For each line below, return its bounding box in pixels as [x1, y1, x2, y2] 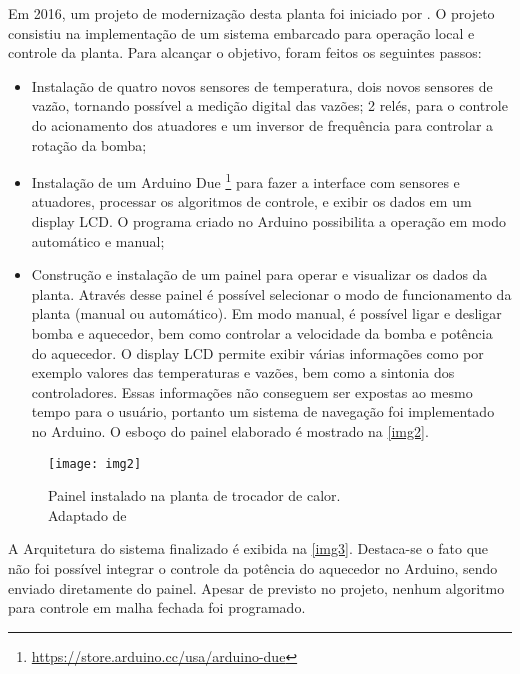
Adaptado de [48, 504, 127, 525]
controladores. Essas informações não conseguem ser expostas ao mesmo [31, 381, 473, 402]
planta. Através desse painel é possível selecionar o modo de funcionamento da [31, 283, 512, 304]
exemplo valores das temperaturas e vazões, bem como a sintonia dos [31, 362, 455, 383]
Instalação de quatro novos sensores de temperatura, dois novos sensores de [31, 75, 493, 96]
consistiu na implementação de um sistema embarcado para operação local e [8, 22, 475, 43]
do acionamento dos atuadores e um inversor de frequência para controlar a [31, 114, 494, 135]
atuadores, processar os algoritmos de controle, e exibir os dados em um [31, 191, 472, 212]
